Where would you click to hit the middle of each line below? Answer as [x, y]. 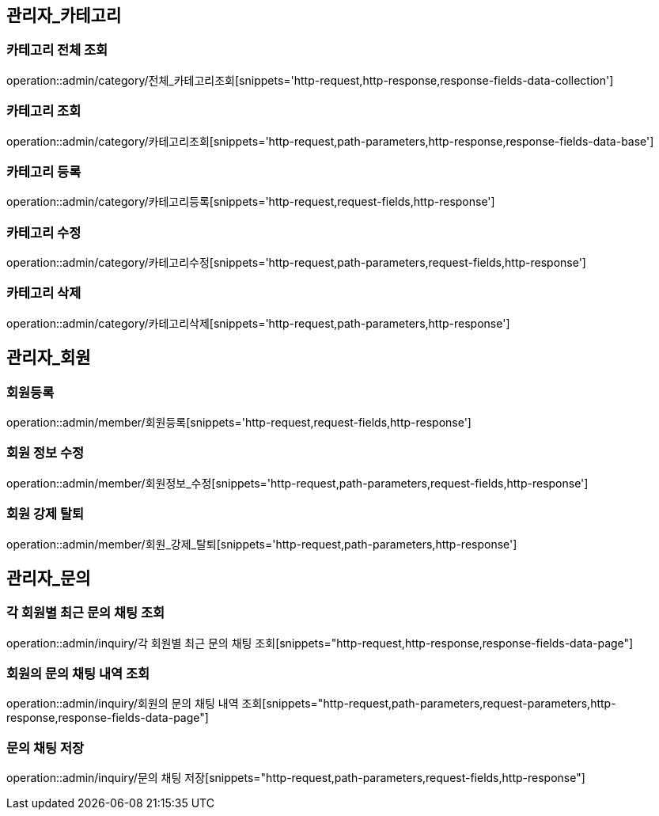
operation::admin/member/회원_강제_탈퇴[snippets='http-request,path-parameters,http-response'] [262, 544]
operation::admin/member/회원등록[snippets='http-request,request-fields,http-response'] [239, 423]
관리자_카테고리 [64, 15]
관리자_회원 [49, 358]
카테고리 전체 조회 [57, 50]
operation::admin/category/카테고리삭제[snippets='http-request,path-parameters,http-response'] [258, 323]
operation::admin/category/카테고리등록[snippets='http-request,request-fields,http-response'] [251, 202]
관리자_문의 [49, 578]
